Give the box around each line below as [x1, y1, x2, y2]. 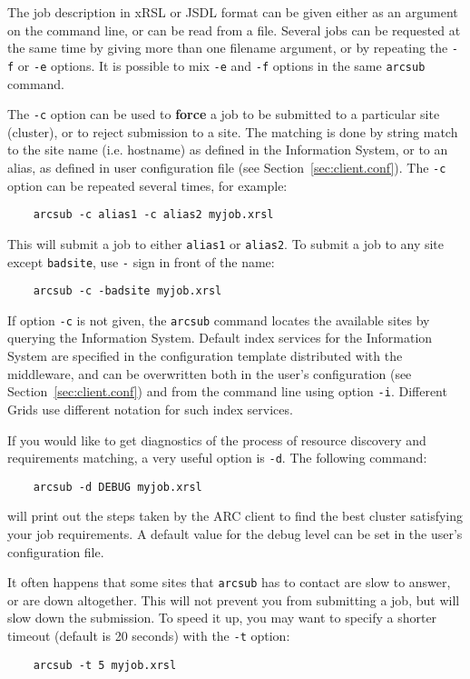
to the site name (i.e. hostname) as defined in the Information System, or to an [7, 140, 448, 159]
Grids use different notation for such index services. [7, 399, 293, 418]
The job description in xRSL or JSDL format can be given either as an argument [7, 3, 458, 21]
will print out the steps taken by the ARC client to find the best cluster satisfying [7, 506, 463, 525]
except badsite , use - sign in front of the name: [7, 252, 275, 271]
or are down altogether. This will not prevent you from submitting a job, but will [7, 590, 460, 609]
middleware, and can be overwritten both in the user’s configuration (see [7, 364, 412, 383]
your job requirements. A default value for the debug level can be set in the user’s [7, 524, 463, 543]
